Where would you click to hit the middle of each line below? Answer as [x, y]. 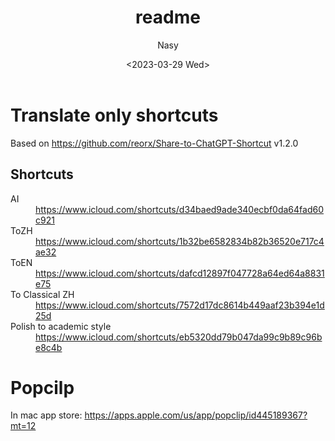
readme [168, 17]
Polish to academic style [61, 326]
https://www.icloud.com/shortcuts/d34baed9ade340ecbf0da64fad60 [179, 209]
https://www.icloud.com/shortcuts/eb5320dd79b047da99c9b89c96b [179, 337]
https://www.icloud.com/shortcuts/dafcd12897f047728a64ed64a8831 [180, 273]
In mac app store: [46, 415]
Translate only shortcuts [114, 115]
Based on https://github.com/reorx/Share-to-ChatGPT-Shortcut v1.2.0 [154, 143]
